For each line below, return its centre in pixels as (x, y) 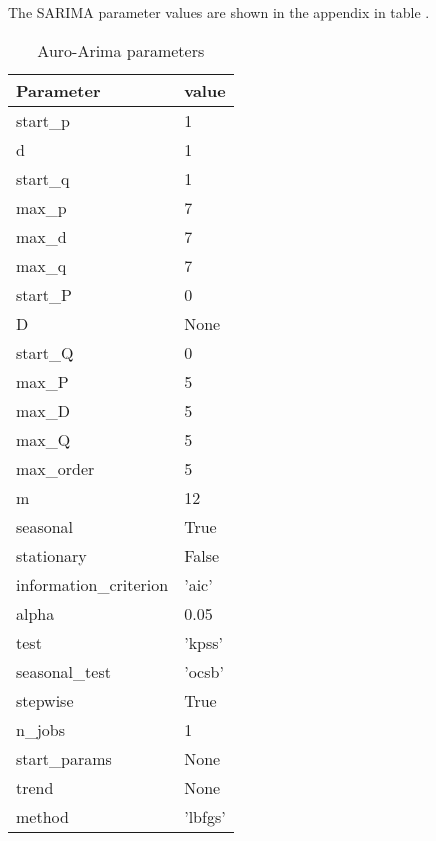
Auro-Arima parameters (121, 50)
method (42, 816)
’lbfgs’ (205, 816)
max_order (55, 468)
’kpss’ (204, 642)
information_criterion (92, 584)
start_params (64, 758)
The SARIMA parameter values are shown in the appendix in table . (219, 12)
